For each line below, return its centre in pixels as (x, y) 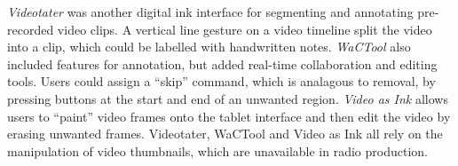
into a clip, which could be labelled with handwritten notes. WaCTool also (209, 47)
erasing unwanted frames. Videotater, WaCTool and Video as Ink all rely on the (225, 134)
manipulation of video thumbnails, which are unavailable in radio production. (217, 150)
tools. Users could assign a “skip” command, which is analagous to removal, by (221, 81)
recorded (31, 29)
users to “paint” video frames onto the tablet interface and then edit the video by (229, 116)
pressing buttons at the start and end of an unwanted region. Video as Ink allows (228, 98)
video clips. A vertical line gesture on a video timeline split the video (245, 29)
